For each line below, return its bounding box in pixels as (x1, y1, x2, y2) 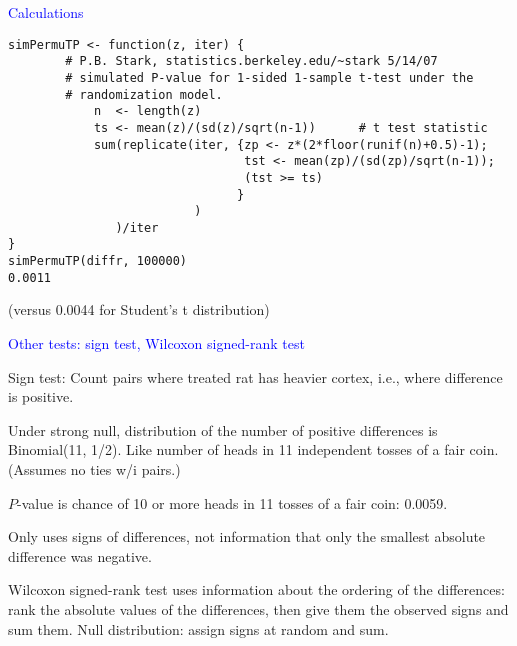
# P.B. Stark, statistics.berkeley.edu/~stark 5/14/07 (65, 54, 438, 69)
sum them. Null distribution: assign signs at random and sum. (8, 618, 389, 639)
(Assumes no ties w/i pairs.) (8, 459, 181, 479)
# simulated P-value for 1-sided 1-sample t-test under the (65, 70, 474, 85)
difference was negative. (8, 545, 152, 566)
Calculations (8, 2, 84, 22)
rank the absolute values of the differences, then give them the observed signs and (8, 598, 509, 619)
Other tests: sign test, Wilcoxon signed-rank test (8, 333, 305, 354)
